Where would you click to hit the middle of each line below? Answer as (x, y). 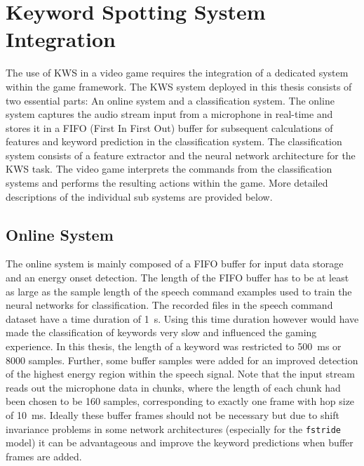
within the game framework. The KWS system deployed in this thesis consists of (179, 86)
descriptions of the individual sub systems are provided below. (139, 196)
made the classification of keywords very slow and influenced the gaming (161, 332)
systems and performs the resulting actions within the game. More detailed (167, 183)
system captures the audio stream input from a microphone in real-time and (169, 114)
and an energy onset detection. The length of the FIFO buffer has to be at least (177, 278)
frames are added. (44, 456)
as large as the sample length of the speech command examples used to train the (179, 291)
